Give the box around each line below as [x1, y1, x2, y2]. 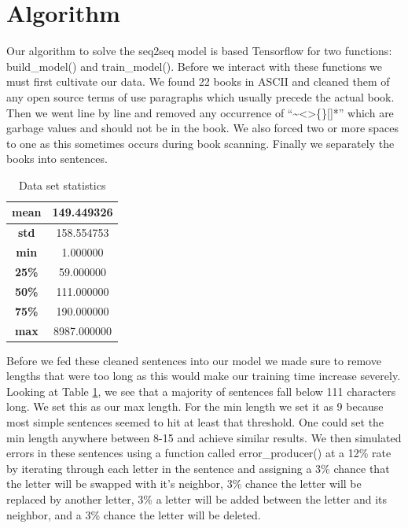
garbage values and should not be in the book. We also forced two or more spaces [6, 120, 399, 136]
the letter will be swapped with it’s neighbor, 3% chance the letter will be [6, 475, 362, 492]
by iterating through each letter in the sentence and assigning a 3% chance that [6, 460, 390, 476]
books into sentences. [6, 150, 108, 167]
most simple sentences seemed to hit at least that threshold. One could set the [6, 414, 384, 430]
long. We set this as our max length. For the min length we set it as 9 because [6, 398, 384, 415]
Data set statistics [18, 176, 106, 193]
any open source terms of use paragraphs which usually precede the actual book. [6, 88, 395, 105]
